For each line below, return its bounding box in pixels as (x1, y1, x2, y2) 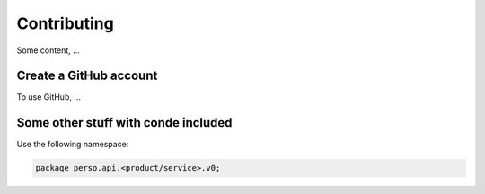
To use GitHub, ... (16, 92, 81, 102)
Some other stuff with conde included (16, 115, 233, 130)
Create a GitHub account (16, 68, 158, 84)
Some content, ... (16, 45, 80, 56)
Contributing (16, 13, 114, 33)
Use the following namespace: (16, 139, 129, 150)
